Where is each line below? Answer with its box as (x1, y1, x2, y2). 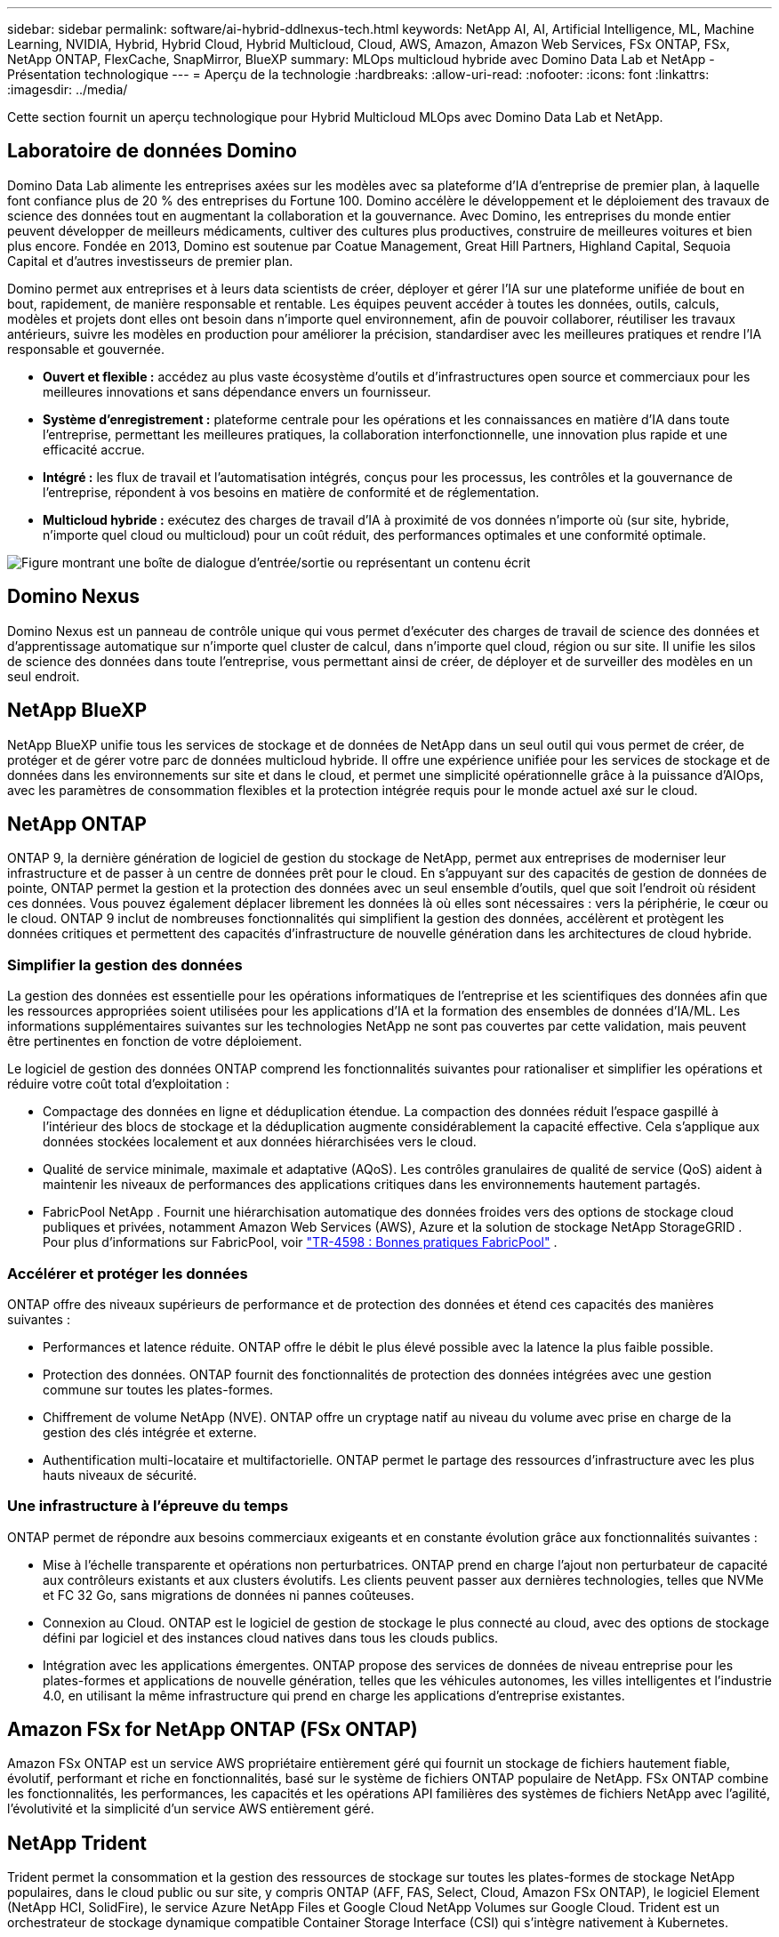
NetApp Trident (7, 1831, 148, 1854)
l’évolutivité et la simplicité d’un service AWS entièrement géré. (7, 1801, 374, 1817)
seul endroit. (7, 668, 80, 684)
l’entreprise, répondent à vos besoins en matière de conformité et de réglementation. (43, 484, 540, 500)
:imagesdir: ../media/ (7, 82, 128, 97)
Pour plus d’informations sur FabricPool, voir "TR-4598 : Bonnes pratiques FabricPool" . (43, 1234, 558, 1250)
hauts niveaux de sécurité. (43, 1467, 197, 1483)
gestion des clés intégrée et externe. (43, 1424, 257, 1440)
